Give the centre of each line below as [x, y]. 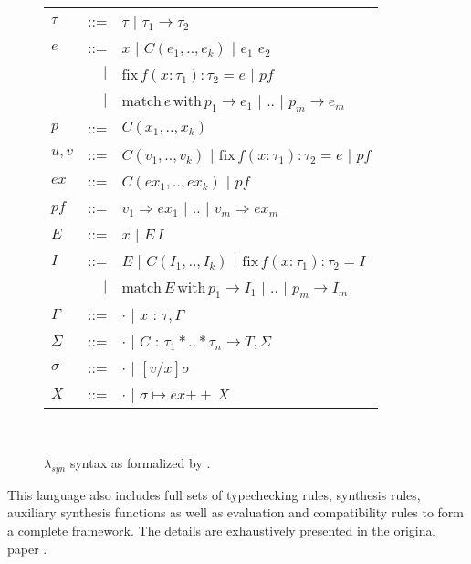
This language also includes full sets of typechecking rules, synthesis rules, [214, 494]
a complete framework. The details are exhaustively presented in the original [222, 530]
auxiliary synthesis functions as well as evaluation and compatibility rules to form [236, 512]
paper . [27, 548]
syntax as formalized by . [140, 462]
